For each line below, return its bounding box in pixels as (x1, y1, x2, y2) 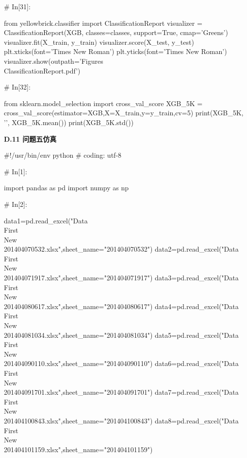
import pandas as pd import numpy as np (4, 183, 129, 193)
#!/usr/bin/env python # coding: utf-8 (4, 150, 122, 160)
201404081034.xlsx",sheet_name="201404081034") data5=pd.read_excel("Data (4, 330, 239, 340)
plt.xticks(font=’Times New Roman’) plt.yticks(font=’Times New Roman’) (4, 46, 227, 56)
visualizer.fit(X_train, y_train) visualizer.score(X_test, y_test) (4, 37, 194, 47)
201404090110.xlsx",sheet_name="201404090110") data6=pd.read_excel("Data (4, 358, 239, 368)
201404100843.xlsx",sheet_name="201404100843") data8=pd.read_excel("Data (4, 415, 239, 425)
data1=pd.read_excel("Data (4, 215, 88, 225)
